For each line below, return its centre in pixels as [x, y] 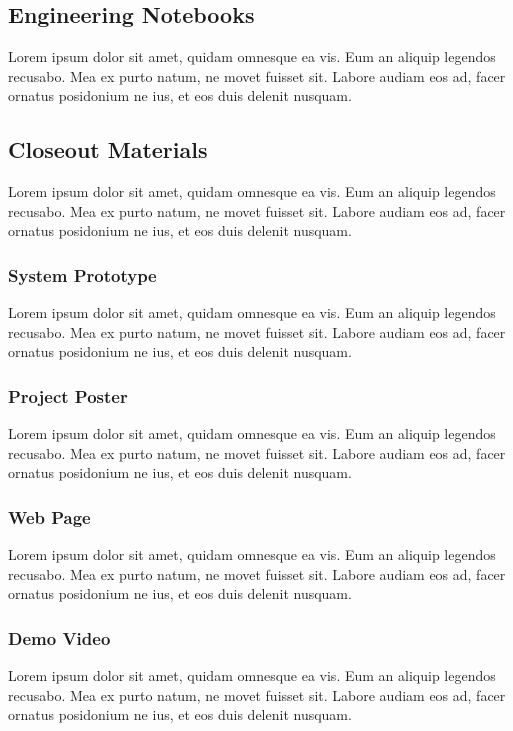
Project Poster [68, 395]
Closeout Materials [108, 149]
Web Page [49, 516]
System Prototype [82, 274]
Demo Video [59, 637]
